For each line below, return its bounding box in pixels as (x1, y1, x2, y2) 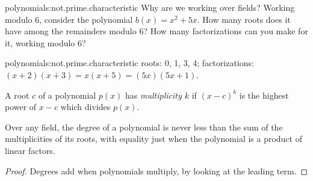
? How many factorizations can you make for (143, 25, 308, 37)
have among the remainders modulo (5, 25, 137, 37)
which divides (60, 100, 111, 113)
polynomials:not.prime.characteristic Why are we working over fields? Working (5, 1, 295, 13)
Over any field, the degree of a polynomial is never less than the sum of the (5, 120, 283, 133)
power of (5, 100, 37, 113)
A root (5, 88, 29, 101)
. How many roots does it (197, 13, 291, 25)
